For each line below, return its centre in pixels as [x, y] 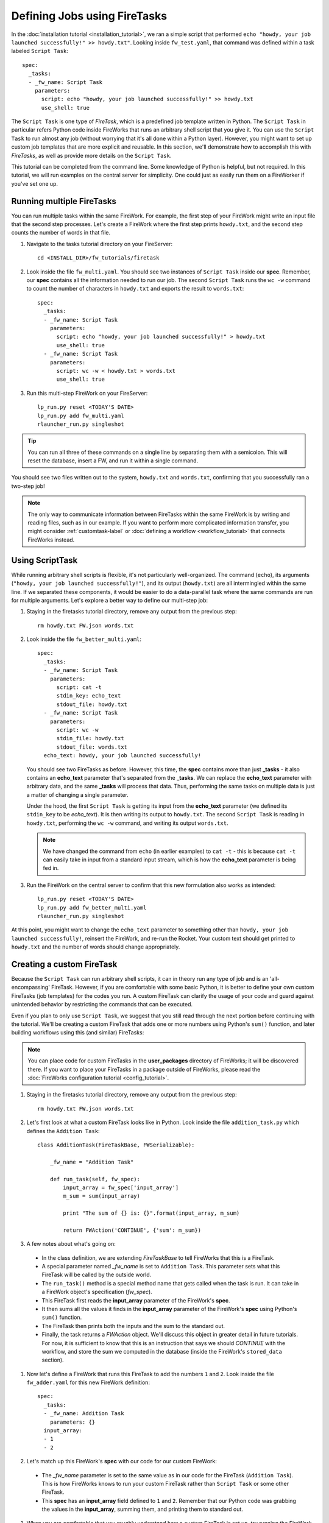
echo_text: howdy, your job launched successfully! [122, 756]
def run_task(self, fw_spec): [95, 1179]
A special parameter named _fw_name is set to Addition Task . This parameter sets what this [161, 1267]
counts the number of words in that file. [61, 233]
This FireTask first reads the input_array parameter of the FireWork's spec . [136, 1300]
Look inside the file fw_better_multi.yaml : [84, 639]
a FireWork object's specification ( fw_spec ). [97, 1292]
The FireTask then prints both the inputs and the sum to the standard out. [133, 1326]
